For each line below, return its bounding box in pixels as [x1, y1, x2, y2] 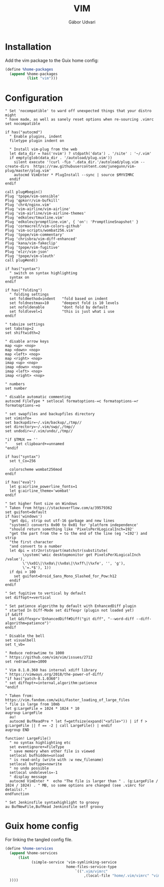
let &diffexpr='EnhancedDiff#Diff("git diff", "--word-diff [9, 617, 134, 622]
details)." [5, 787, 27, 792]
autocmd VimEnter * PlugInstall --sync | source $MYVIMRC [14, 173, 134, 178]
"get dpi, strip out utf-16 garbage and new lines [9, 518, 115, 524]
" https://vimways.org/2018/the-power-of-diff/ [5, 672, 104, 677]
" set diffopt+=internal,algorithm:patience [5, 681, 97, 685]
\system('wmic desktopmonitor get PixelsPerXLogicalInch [22, 552, 141, 558]
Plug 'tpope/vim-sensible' [5, 194, 60, 199]
